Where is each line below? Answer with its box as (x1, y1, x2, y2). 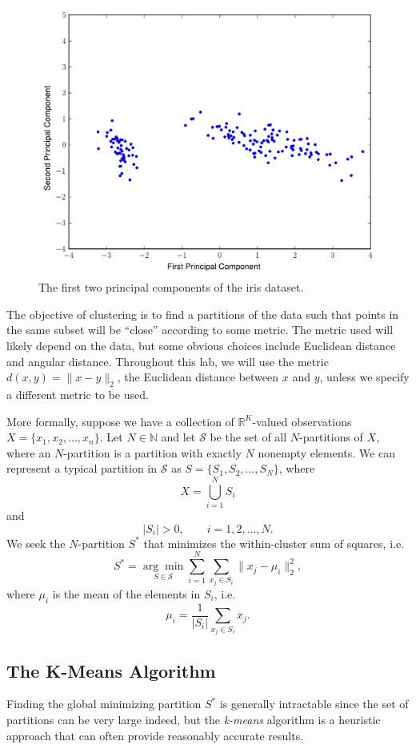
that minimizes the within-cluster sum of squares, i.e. (143, 534, 405, 551)
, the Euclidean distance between (117, 368, 279, 385)
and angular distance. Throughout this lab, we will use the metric (6, 352, 329, 369)
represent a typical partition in (6, 460, 158, 477)
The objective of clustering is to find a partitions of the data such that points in (6, 305, 399, 322)
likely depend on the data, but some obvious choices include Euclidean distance (6, 337, 396, 353)
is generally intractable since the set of (219, 695, 409, 712)
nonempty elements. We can (258, 444, 395, 461)
